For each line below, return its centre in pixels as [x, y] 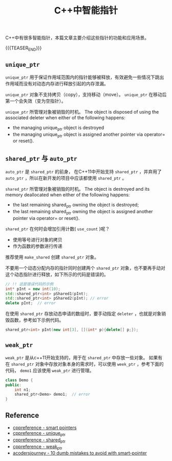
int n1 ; [23, 390]
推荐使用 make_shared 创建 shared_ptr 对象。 [52, 257]
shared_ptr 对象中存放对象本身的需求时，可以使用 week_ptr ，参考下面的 [87, 364]
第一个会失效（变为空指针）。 [36, 101]
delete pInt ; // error [31, 303]
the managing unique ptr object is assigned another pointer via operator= [89, 135]
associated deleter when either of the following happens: [65, 117]
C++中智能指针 [86, 11]
